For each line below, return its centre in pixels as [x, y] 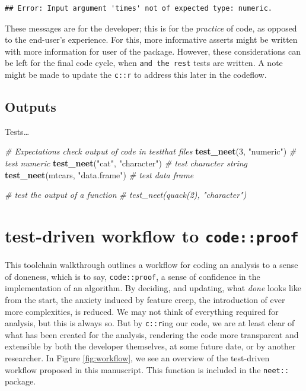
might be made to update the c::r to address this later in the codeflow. [136, 75]
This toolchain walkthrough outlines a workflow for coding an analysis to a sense [152, 265]
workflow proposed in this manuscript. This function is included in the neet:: [147, 369]
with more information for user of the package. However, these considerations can [153, 51]
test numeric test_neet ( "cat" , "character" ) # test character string [126, 163]
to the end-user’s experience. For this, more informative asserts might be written [151, 40]
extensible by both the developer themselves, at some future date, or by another [150, 346]
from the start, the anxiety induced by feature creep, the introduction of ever [145, 299]
